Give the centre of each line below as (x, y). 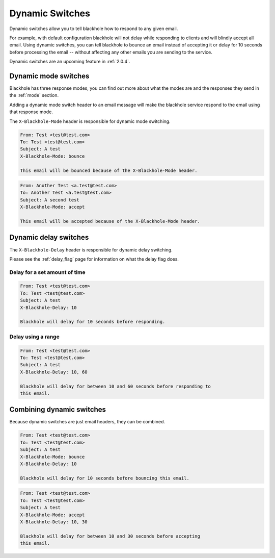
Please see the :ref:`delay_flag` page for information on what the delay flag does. (94, 259)
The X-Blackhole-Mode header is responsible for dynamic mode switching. (90, 121)
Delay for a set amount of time (48, 272)
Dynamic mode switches (49, 76)
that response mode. (31, 112)
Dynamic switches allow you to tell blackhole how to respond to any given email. (94, 29)
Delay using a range (34, 337)
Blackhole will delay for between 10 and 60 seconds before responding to (116, 386)
